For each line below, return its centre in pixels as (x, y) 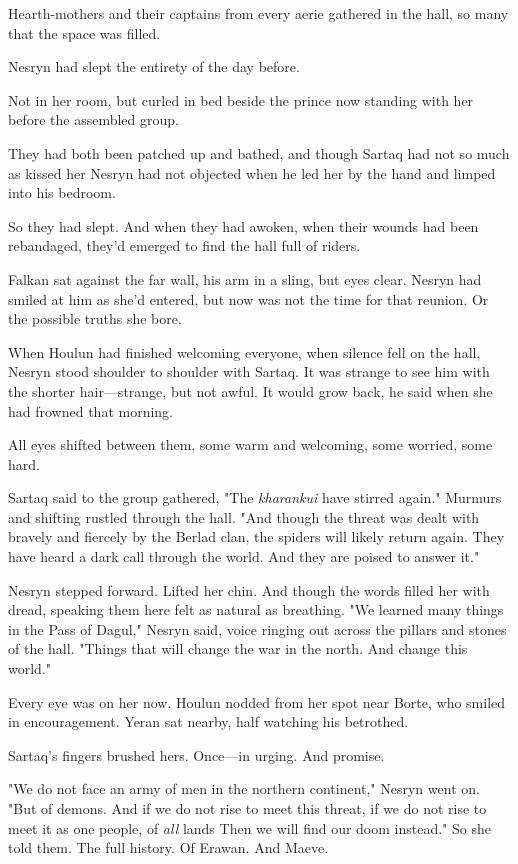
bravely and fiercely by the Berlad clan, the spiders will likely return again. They (256, 536)
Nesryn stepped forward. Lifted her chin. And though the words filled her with (249, 589)
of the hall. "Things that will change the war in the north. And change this (238, 648)
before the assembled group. (93, 119)
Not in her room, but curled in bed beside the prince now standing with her (241, 99)
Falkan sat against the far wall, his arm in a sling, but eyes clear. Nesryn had (245, 278)
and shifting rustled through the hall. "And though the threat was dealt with (244, 516)
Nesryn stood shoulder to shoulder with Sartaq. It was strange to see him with (249, 371)
